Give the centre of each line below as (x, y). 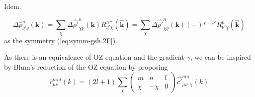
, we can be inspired (220, 57)
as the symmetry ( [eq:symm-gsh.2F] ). (61, 40)
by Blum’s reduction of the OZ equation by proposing (86, 66)
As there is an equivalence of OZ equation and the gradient (94, 57)
